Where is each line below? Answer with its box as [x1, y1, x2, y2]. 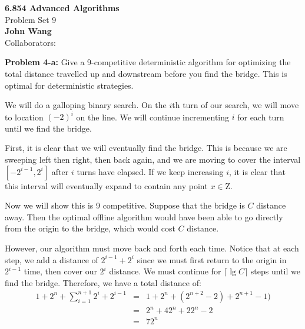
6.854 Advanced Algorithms [5, 2, 120, 14]
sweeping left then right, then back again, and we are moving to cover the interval [5, 153, 301, 166]
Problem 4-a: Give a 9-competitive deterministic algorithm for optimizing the [5, 56, 291, 68]
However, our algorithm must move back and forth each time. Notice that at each [5, 242, 299, 254]
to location [5, 110, 44, 123]
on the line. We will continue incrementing [76, 110, 230, 123]
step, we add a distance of [5, 253, 98, 266]
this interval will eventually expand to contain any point [5, 179, 208, 192]
